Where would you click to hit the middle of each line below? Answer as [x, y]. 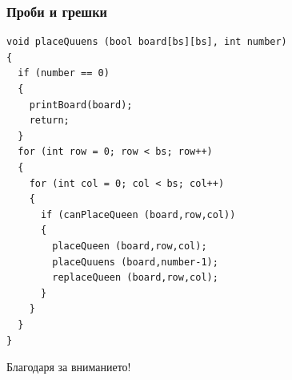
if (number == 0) [64, 73]
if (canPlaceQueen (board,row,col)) [138, 214]
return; [49, 121]
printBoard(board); [81, 105]
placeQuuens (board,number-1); [135, 262]
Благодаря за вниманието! [69, 367]
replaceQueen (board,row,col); [135, 278]
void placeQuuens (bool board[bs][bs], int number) [147, 42]
